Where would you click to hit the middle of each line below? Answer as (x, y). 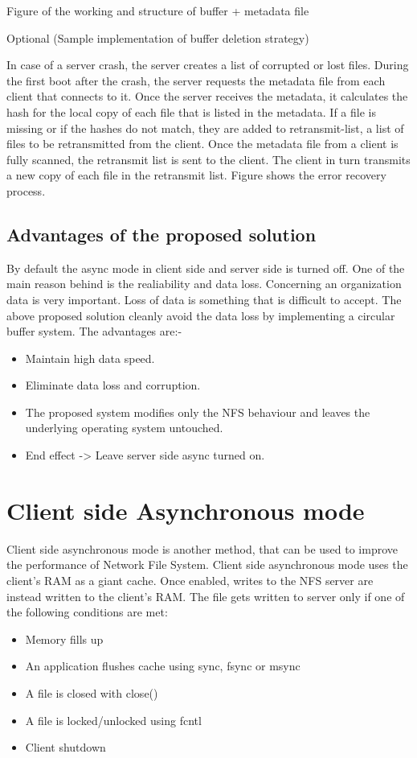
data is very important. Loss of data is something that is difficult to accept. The (204, 299)
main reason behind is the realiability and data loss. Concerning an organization (204, 284)
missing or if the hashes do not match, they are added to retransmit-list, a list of (205, 128)
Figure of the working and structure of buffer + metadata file (158, 10)
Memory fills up (64, 639)
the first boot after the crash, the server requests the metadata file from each (196, 80)
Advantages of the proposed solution (161, 234)
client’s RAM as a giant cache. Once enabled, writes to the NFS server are (190, 580)
